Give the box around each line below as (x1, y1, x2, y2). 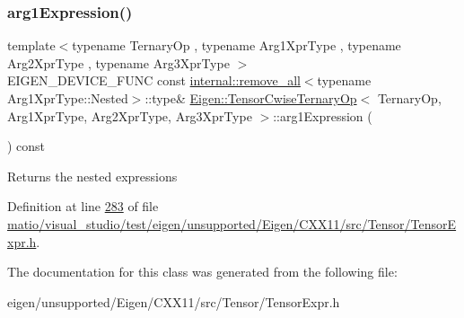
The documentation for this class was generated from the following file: (7, 262, 398, 281)
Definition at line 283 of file (7, 197, 159, 216)
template (7, 36, 56, 55)
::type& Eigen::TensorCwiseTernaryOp (144, 89, 357, 107)
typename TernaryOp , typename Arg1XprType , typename (72, 36, 401, 55)
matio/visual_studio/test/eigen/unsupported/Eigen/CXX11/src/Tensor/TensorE (7, 214, 457, 233)
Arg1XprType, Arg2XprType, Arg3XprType (7, 106, 252, 125)
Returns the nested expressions (7, 166, 178, 185)
